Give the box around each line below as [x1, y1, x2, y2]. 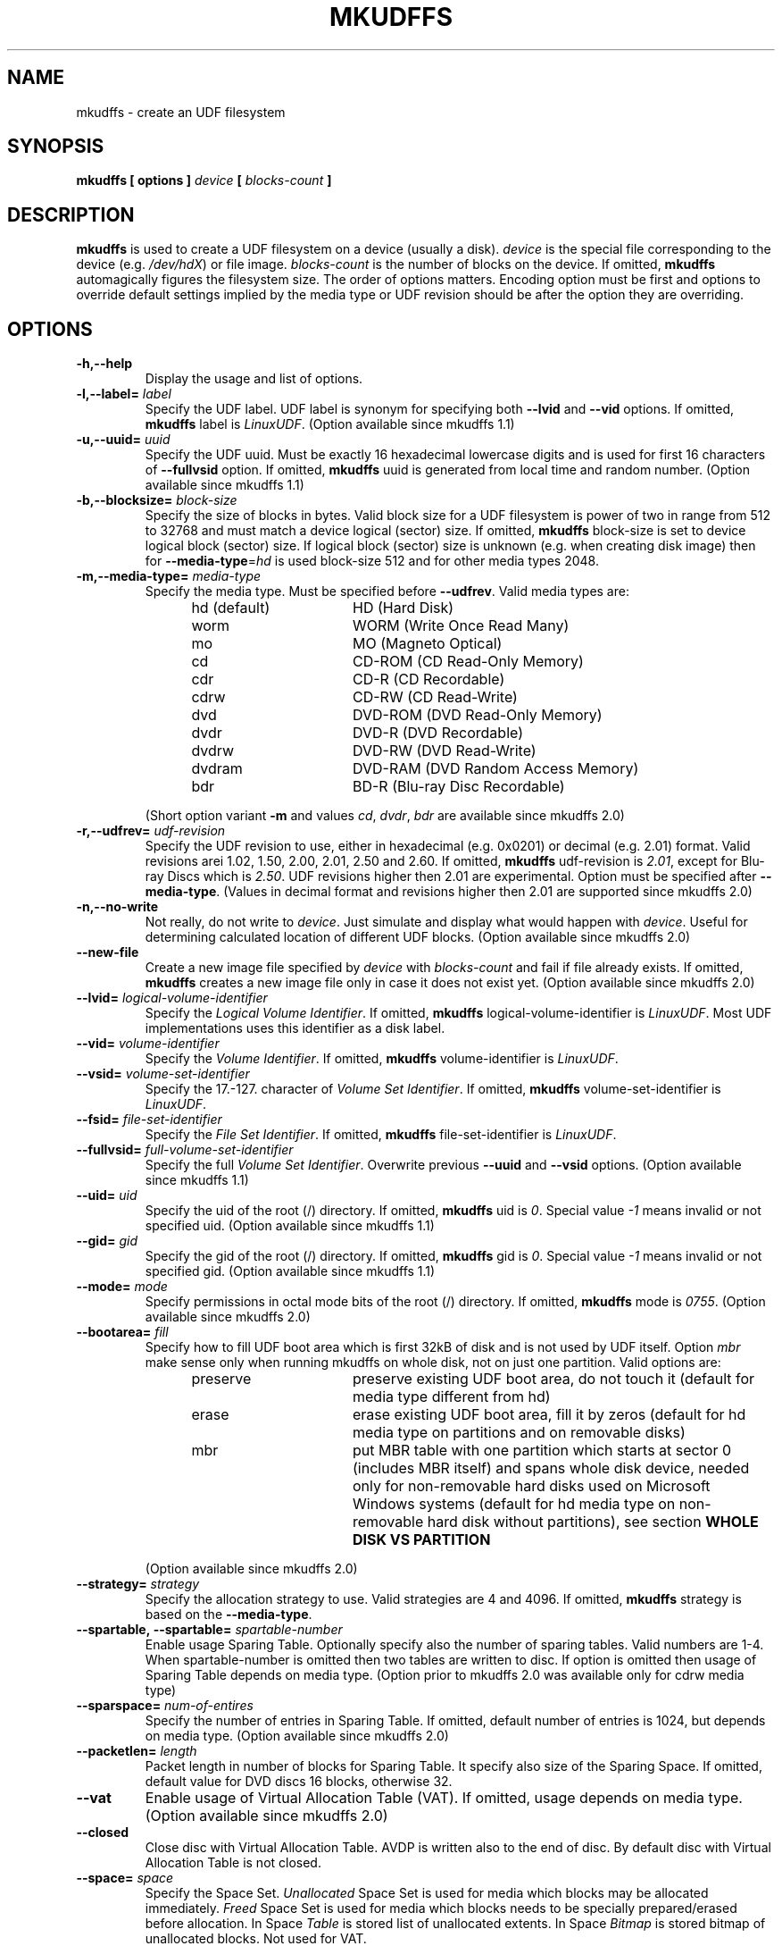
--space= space [76, 1870, 174, 1886]
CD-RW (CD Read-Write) [352, 688, 518, 707]
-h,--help [76, 356, 133, 372]
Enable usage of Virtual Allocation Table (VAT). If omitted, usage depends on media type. [145, 1789, 743, 1808]
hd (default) [191, 599, 270, 617]
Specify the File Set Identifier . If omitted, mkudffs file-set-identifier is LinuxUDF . [145, 1127, 617, 1143]
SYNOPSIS [7, 135, 104, 158]
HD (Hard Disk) [352, 599, 454, 617]
